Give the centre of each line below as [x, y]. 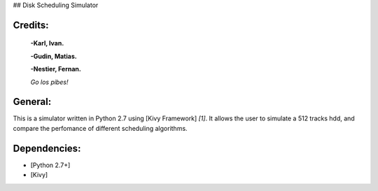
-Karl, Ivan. [47, 43]
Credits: [31, 25]
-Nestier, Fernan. [56, 69]
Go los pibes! [49, 82]
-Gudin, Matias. [54, 56]
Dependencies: [47, 148]
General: [32, 102]
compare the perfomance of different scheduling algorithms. [100, 128]
